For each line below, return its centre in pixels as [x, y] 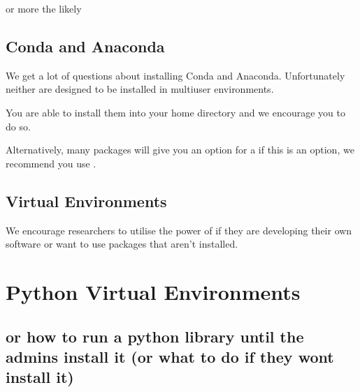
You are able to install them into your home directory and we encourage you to [175, 112]
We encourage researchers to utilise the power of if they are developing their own [179, 230]
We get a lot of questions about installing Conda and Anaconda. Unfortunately [175, 75]
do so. [18, 126]
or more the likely [44, 8]
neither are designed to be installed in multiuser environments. [140, 89]
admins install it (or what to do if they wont [170, 356]
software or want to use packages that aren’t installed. [122, 244]
